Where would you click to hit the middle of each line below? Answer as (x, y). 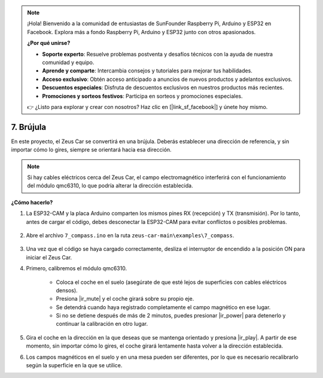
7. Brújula (29, 127)
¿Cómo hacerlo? (32, 202)
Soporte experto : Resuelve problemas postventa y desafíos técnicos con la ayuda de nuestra (158, 54)
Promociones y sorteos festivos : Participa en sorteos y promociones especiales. (143, 96)
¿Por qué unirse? (49, 43)
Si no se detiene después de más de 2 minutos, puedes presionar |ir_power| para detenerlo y (171, 316)
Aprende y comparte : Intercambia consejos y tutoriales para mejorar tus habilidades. (147, 71)
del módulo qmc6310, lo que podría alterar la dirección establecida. (110, 186)
